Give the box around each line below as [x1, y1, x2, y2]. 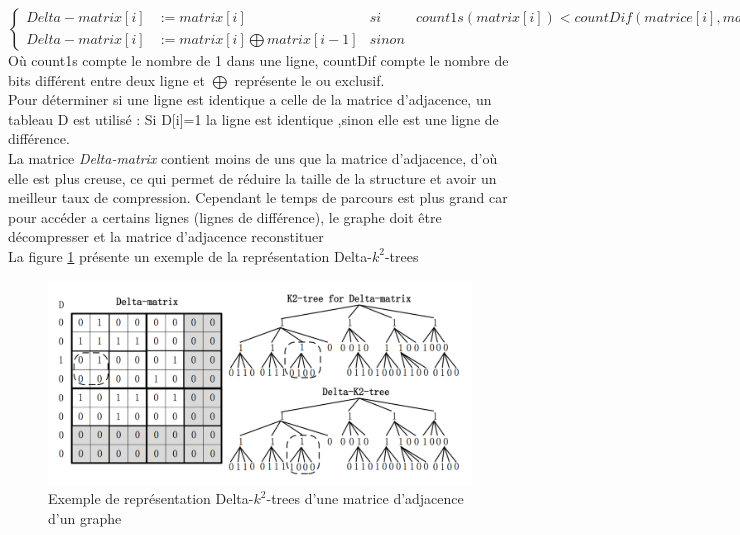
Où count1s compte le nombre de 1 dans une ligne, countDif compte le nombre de [8, 50, 509, 70]
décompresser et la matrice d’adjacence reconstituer [8, 226, 324, 247]
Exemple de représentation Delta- [48, 488, 254, 509]
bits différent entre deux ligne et [8, 69, 205, 90]
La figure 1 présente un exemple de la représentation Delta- [8, 245, 372, 266]
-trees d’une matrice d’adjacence [266, 488, 464, 509]
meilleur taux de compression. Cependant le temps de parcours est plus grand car [8, 187, 508, 208]
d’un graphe [48, 507, 122, 528]
